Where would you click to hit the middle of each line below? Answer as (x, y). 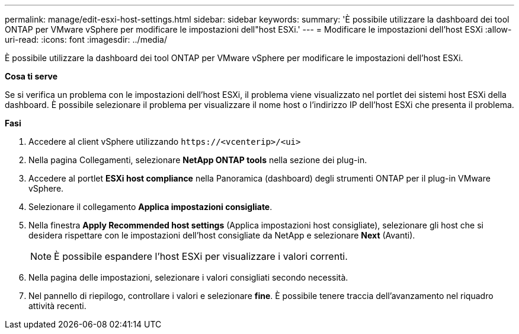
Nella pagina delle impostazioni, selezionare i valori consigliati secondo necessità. (188, 277)
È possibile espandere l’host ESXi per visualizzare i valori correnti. (201, 256)
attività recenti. (57, 306)
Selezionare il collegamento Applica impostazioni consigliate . (150, 207)
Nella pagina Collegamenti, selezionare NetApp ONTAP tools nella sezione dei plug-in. (198, 160)
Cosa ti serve (31, 76)
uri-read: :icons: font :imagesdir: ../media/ (86, 39)
